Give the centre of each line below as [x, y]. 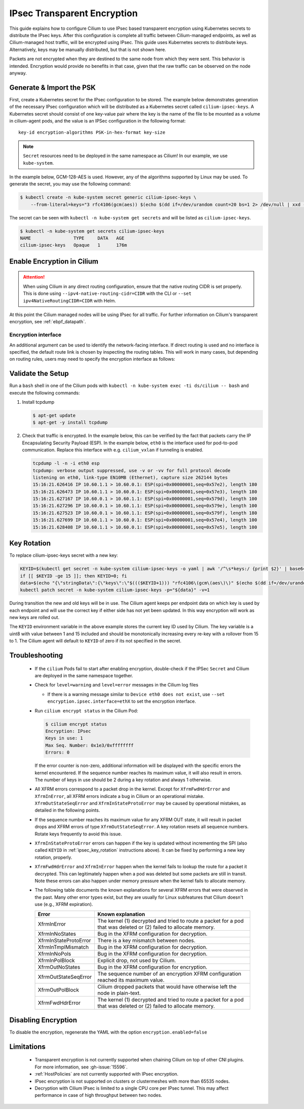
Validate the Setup [39, 374]
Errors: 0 [58, 753]
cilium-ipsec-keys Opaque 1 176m [73, 245]
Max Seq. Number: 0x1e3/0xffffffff [89, 745]
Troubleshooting [36, 655]
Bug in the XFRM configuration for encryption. [152, 967]
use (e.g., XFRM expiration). [64, 904]
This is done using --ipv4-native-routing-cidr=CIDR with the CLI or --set [107, 293]
